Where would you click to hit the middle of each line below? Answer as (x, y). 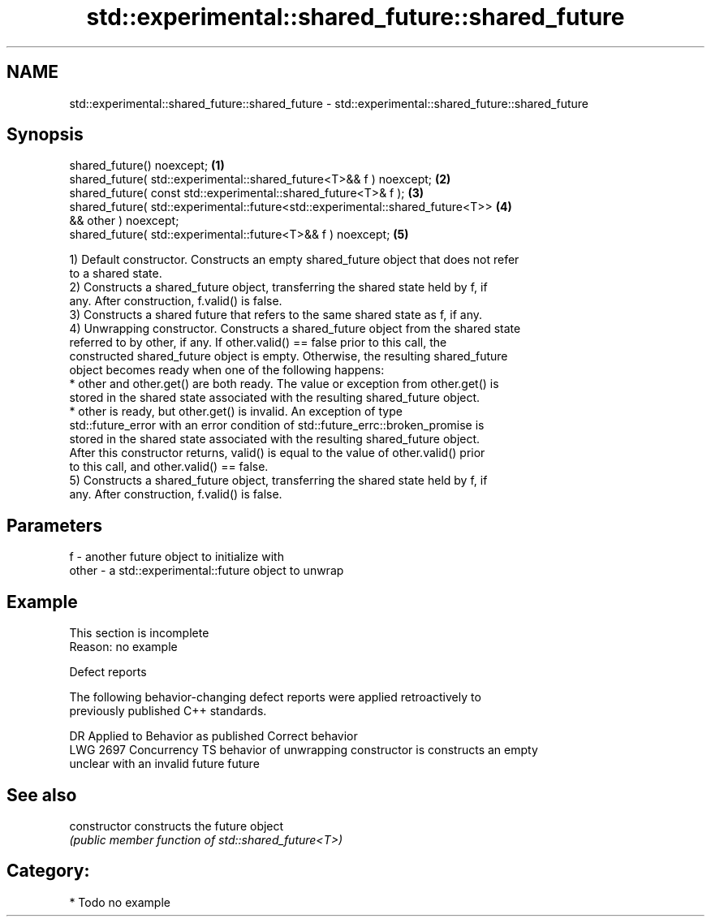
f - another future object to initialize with (177, 557)
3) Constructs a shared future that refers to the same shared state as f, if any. (276, 315)
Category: (48, 871)
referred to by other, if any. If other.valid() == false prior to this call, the (258, 343)
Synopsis (45, 135)
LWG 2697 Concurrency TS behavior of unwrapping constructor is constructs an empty (304, 750)
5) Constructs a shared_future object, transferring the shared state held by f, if (278, 481)
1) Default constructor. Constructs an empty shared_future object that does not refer (294, 260)
